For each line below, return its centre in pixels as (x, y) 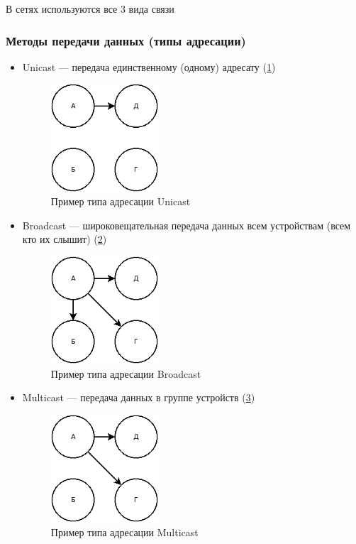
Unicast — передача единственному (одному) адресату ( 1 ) (149, 66)
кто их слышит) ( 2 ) (65, 239)
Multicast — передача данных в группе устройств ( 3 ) (139, 397)
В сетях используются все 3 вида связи (90, 9)
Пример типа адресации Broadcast (126, 373)
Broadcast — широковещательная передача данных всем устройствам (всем (187, 225)
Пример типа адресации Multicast (124, 532)
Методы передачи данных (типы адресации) (126, 40)
